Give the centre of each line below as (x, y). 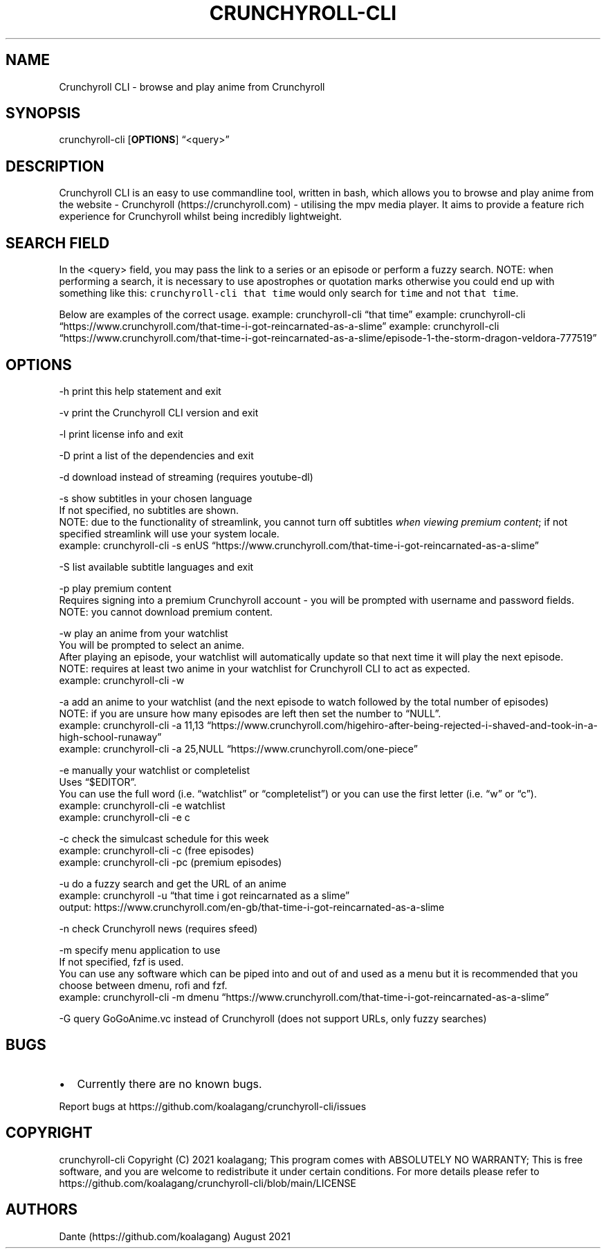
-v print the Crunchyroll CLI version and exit (159, 412)
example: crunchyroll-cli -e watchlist (142, 805)
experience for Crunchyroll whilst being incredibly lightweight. (201, 216)
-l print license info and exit (121, 434)
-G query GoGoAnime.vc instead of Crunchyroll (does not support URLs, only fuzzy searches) (273, 1018)
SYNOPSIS (43, 113)
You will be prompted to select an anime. (152, 645)
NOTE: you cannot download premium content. (166, 611)
